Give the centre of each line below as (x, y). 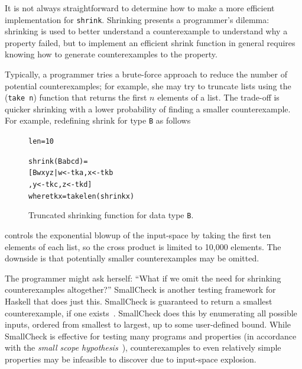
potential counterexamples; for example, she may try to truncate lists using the (148, 85)
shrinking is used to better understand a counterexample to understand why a (146, 31)
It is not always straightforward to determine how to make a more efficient (140, 8)
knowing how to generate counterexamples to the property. (111, 54)
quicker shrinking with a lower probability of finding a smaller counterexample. (148, 109)
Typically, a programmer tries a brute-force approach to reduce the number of (146, 74)
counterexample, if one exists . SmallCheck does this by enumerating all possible (151, 313)
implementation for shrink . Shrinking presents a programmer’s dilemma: (137, 19)
